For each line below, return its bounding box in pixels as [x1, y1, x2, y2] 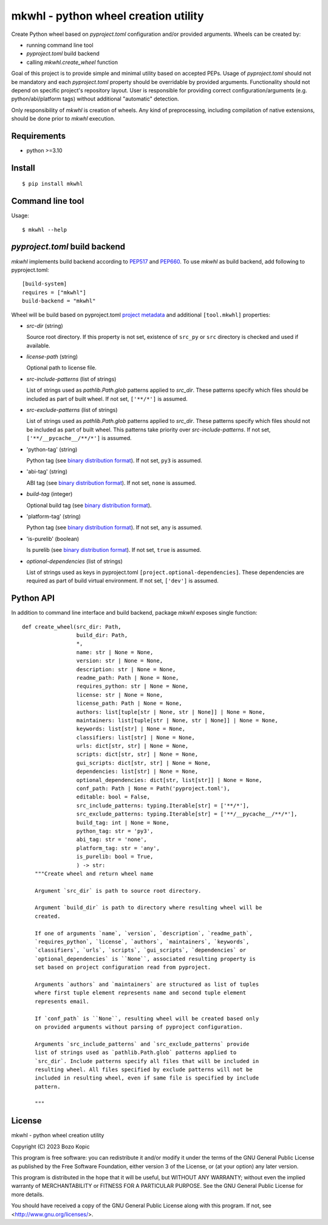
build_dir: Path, [76, 632, 128, 638]
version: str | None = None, [76, 657, 163, 665]
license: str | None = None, [76, 691, 163, 698]
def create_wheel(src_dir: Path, [22, 623, 121, 630]
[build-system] [22, 281, 67, 287]
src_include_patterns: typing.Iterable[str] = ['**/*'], [76, 802, 250, 809]
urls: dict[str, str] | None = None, [76, 742, 189, 750]
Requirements [11, 131, 66, 141]
